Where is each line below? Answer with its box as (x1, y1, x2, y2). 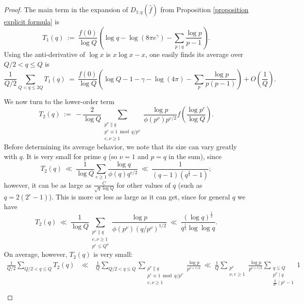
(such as (178, 179, 203, 190)
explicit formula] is (4, 17, 60, 26)
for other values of (117, 179, 171, 190)
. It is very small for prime (22, 151, 101, 161)
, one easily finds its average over (145, 49, 243, 59)
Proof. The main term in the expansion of (4, 4, 128, 14)
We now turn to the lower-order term (4, 96, 115, 106)
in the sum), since (169, 151, 222, 161)
